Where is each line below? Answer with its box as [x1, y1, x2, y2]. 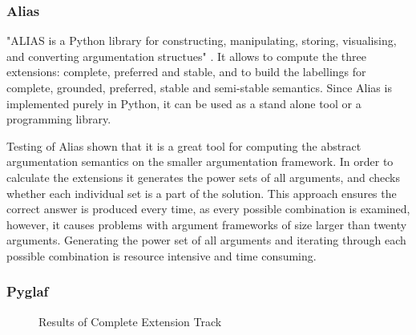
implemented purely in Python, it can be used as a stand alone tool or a [6, 95, 361, 111]
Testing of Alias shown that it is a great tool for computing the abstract [6, 137, 361, 154]
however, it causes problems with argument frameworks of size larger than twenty [6, 216, 407, 232]
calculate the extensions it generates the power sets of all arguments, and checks [6, 168, 400, 185]
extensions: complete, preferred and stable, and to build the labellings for [6, 63, 366, 80]
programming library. [6, 111, 111, 127]
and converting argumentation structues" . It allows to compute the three [6, 47, 366, 64]
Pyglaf [6, 281, 49, 301]
